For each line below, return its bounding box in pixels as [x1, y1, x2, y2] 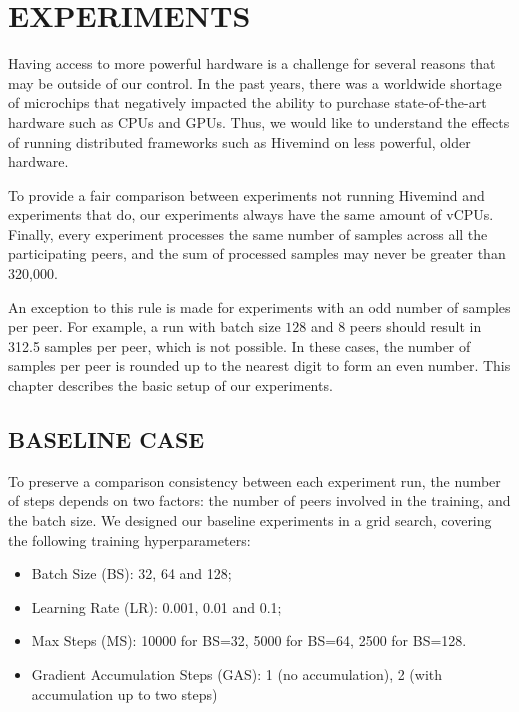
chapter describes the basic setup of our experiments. [8, 375, 333, 396]
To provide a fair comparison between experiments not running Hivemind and [8, 184, 485, 205]
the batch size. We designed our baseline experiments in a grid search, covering [8, 510, 492, 531]
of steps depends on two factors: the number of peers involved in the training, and [8, 490, 511, 511]
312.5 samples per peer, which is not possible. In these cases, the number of [8, 335, 471, 356]
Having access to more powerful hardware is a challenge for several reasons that [8, 53, 496, 74]
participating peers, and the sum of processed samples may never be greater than [8, 243, 506, 264]
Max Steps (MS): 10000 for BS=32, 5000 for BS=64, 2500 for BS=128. [31, 630, 467, 651]
